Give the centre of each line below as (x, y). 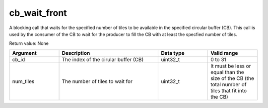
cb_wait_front (38, 13)
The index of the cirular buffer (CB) (103, 59)
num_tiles (23, 81)
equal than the (227, 72)
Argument (24, 53)
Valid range (224, 53)
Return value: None (29, 43)
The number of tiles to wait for (97, 81)
